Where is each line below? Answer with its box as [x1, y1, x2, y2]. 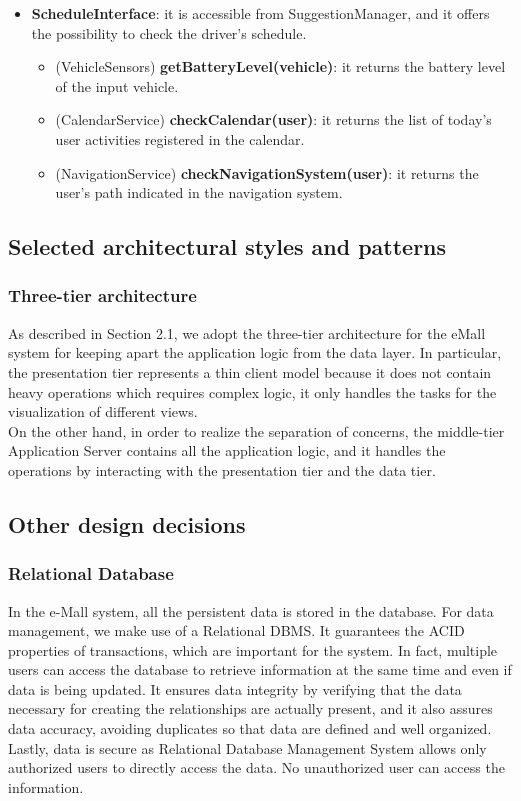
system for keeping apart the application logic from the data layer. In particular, [8, 342, 502, 363]
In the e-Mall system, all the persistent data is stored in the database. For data [8, 600, 494, 621]
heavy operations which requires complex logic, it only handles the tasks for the [8, 381, 497, 402]
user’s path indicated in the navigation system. [55, 182, 343, 203]
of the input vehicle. [55, 75, 179, 96]
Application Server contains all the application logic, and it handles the [8, 440, 446, 461]
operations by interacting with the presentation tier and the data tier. [8, 459, 436, 480]
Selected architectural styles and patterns [8, 231, 447, 262]
